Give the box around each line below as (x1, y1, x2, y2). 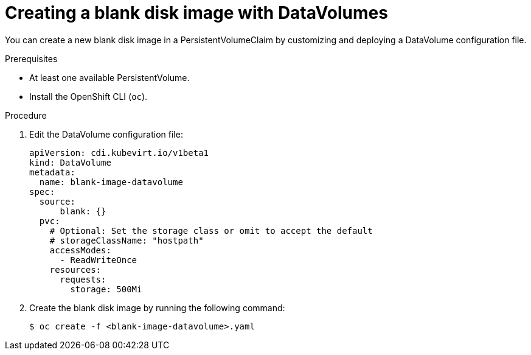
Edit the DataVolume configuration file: (29, 128, 183, 139)
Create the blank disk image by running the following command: (29, 302, 285, 313)
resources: (49, 264, 102, 275)
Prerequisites (5, 53, 58, 64)
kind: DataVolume (29, 157, 111, 167)
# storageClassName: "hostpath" (49, 235, 204, 245)
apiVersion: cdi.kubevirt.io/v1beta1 (29, 147, 209, 158)
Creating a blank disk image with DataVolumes (5, 2, 388, 23)
